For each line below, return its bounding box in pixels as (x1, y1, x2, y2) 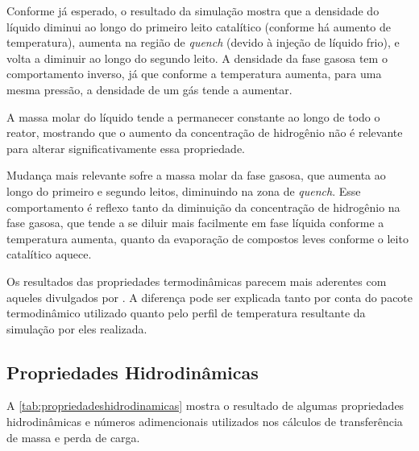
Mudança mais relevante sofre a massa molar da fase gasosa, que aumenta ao (6, 167, 386, 184)
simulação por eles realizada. (6, 320, 147, 337)
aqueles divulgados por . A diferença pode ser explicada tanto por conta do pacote (6, 288, 413, 305)
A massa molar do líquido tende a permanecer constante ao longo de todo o (6, 108, 380, 125)
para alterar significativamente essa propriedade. (6, 139, 245, 156)
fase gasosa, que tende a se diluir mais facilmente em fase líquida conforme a (6, 214, 384, 231)
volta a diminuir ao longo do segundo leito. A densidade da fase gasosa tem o (6, 49, 388, 66)
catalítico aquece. (6, 246, 92, 263)
